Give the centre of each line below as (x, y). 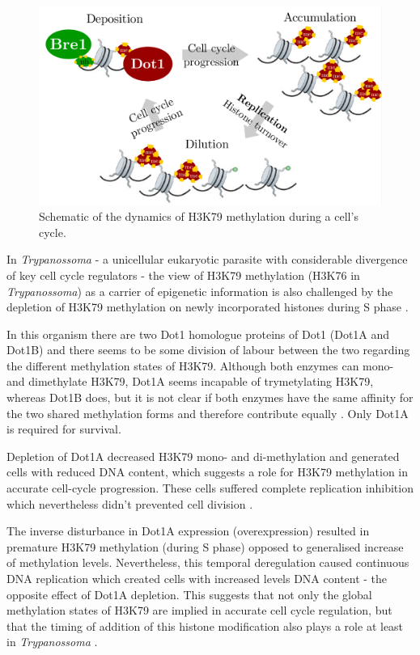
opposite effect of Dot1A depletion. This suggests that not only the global (189, 594)
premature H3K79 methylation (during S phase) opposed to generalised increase (205, 546)
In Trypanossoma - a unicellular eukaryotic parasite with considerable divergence (207, 259)
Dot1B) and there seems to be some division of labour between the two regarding (208, 350)
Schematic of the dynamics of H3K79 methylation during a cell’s (199, 216)
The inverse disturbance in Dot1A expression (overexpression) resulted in (188, 531)
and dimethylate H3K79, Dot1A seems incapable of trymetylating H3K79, (190, 381)
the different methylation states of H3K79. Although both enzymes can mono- (200, 365)
